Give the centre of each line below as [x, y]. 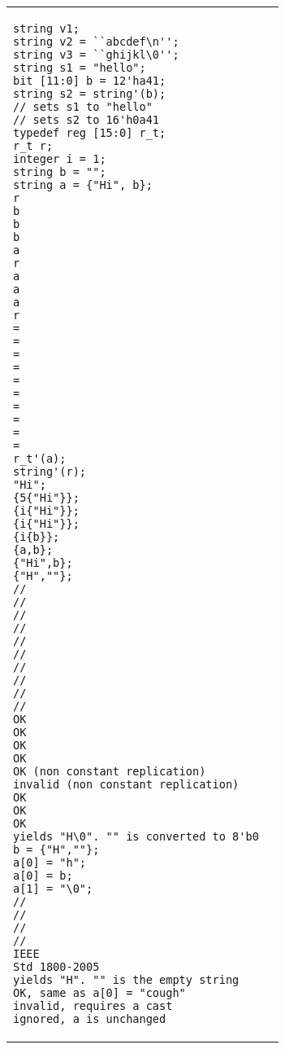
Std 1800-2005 [56, 967]
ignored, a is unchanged [90, 1019]
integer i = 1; [60, 159]
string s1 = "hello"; [80, 68]
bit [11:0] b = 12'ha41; [90, 81]
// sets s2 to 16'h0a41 [86, 120]
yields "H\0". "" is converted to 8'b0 [136, 836]
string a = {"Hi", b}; [83, 185]
